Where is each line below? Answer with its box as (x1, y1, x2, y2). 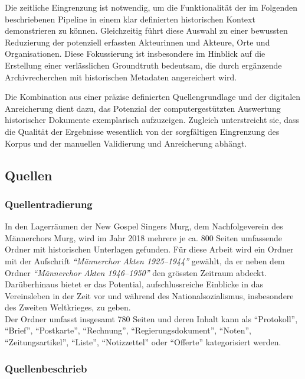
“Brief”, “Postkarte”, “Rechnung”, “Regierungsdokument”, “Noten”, (5, 324, 251, 336)
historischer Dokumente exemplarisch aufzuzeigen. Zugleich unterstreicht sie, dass (5, 114, 300, 126)
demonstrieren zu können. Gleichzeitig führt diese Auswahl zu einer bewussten (5, 24, 288, 37)
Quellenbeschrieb (5, 361, 87, 375)
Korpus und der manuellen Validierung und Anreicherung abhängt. (5, 137, 247, 149)
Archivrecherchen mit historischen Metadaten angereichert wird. (5, 70, 237, 83)
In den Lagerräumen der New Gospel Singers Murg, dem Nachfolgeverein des (5, 220, 283, 232)
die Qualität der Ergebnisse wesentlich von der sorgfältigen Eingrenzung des (5, 125, 280, 137)
